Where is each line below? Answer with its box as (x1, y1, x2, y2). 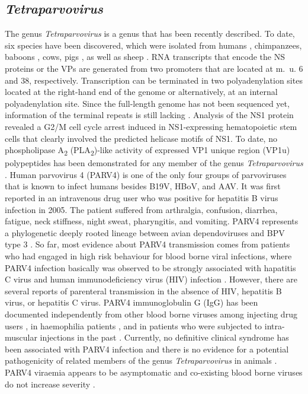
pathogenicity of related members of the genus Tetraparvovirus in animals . (5, 354, 277, 367)
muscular (5, 331, 37, 344)
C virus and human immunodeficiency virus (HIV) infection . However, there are (5, 273, 297, 285)
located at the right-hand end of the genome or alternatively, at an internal (5, 85, 278, 98)
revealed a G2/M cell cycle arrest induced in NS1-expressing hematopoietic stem (5, 120, 297, 132)
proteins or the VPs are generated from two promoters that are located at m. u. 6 (5, 62, 303, 74)
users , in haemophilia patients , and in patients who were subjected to (5, 319, 262, 332)
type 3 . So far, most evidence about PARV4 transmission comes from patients (5, 238, 290, 250)
